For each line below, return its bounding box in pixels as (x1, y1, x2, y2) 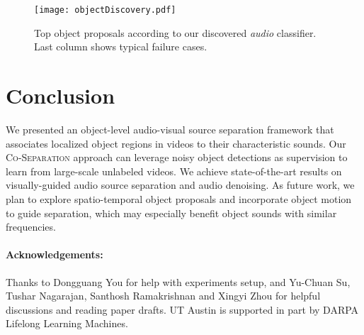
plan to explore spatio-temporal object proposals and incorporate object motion (6, 191, 352, 206)
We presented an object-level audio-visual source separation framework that (6, 121, 334, 136)
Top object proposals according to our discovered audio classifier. (34, 25, 317, 40)
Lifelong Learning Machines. (6, 316, 128, 331)
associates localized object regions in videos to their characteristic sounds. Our (6, 136, 346, 150)
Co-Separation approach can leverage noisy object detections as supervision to (6, 150, 348, 165)
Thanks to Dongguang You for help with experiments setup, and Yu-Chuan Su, (6, 274, 351, 289)
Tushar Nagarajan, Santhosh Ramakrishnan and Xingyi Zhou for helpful (6, 288, 321, 303)
